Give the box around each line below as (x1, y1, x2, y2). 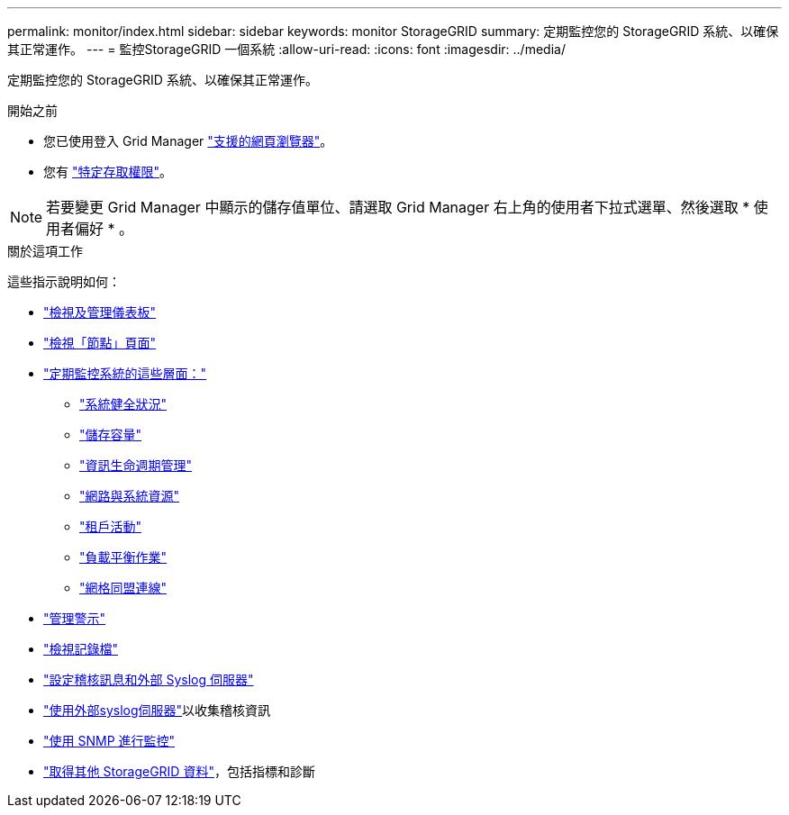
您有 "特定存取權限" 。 (43, 164, 172, 179)
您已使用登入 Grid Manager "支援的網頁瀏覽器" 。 (43, 133, 333, 149)
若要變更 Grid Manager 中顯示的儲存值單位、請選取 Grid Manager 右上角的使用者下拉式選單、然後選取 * (46, 198, 750, 216)
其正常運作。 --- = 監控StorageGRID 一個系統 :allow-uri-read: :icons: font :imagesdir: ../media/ (7, 41, 566, 57)
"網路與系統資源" (79, 488, 180, 503)
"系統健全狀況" (79, 396, 168, 412)
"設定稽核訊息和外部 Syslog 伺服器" (43, 672, 254, 687)
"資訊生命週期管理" (79, 457, 193, 473)
